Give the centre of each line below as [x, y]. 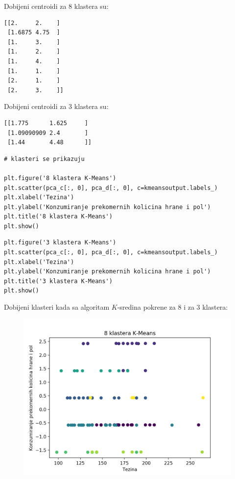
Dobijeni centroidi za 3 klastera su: [56, 106]
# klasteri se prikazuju [44, 159]
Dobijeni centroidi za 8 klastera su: [56, 6]
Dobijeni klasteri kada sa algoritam [57, 307]
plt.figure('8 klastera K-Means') [60, 178]
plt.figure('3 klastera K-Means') [60, 243]
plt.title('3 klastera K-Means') [58, 281]
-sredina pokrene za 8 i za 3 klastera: [173, 307]
